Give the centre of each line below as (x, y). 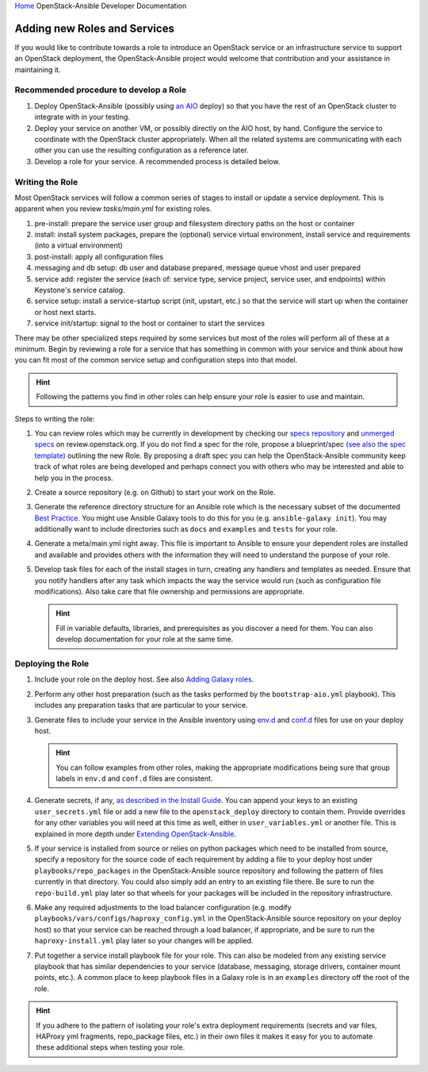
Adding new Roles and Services (94, 28)
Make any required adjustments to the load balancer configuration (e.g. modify (163, 907)
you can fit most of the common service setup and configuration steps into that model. (156, 360)
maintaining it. (38, 69)
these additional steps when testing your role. (111, 1047)
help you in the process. (74, 478)
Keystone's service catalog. (80, 290)
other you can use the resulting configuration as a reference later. (141, 150)
